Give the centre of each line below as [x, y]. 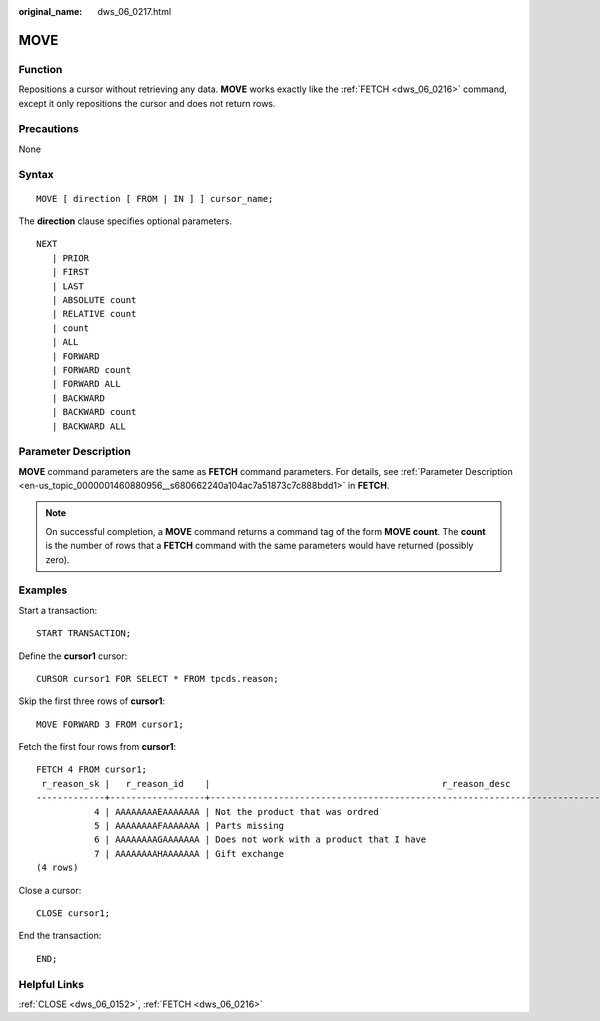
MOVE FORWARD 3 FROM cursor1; [110, 724]
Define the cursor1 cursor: [73, 656]
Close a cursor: [50, 890]
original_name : [50, 11]
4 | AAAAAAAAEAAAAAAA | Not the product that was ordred [236, 811]
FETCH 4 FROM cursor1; [92, 769]
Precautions [48, 129]
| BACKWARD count [94, 412]
